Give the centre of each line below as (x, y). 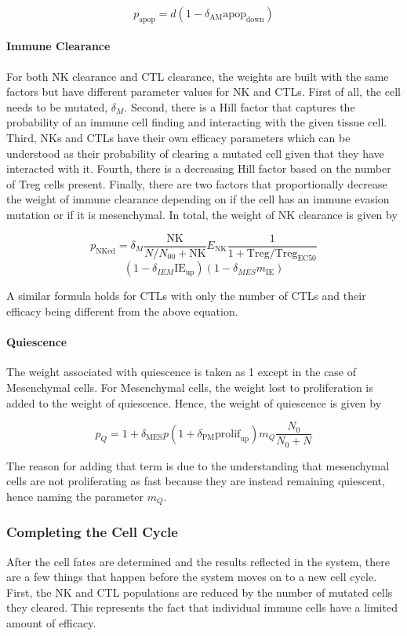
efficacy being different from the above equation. (122, 311)
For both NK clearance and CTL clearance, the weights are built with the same (198, 76)
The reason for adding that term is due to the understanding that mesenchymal (198, 465)
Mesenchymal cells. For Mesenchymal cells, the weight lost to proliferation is (190, 387)
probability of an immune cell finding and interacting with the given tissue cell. (197, 122)
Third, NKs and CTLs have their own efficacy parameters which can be (178, 137)
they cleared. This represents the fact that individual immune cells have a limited (202, 607)
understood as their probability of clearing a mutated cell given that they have (195, 153)
